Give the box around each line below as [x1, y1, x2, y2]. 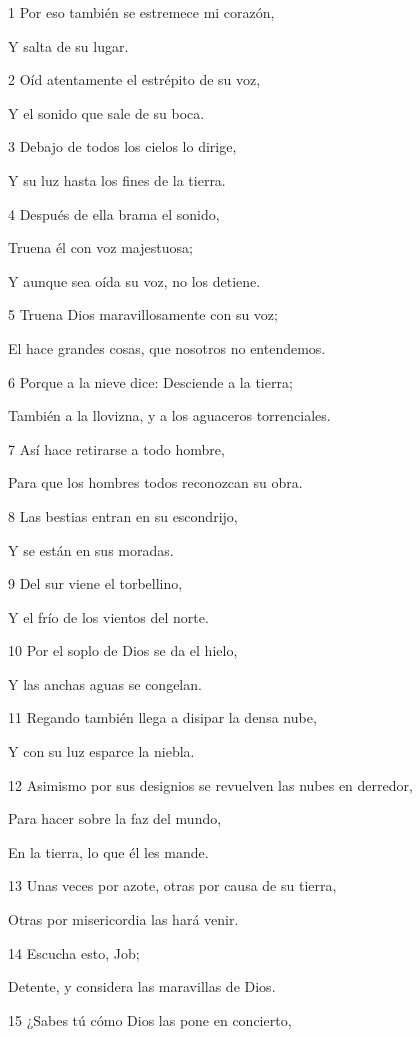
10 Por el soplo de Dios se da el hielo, [8, 640, 238, 661]
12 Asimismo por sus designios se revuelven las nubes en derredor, [8, 774, 413, 795]
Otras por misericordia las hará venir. [8, 909, 239, 930]
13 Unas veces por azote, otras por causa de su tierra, [8, 875, 337, 896]
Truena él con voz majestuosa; [8, 237, 193, 258]
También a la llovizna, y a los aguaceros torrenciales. [8, 405, 331, 426]
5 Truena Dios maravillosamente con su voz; [8, 304, 278, 325]
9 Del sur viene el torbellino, [8, 573, 183, 594]
